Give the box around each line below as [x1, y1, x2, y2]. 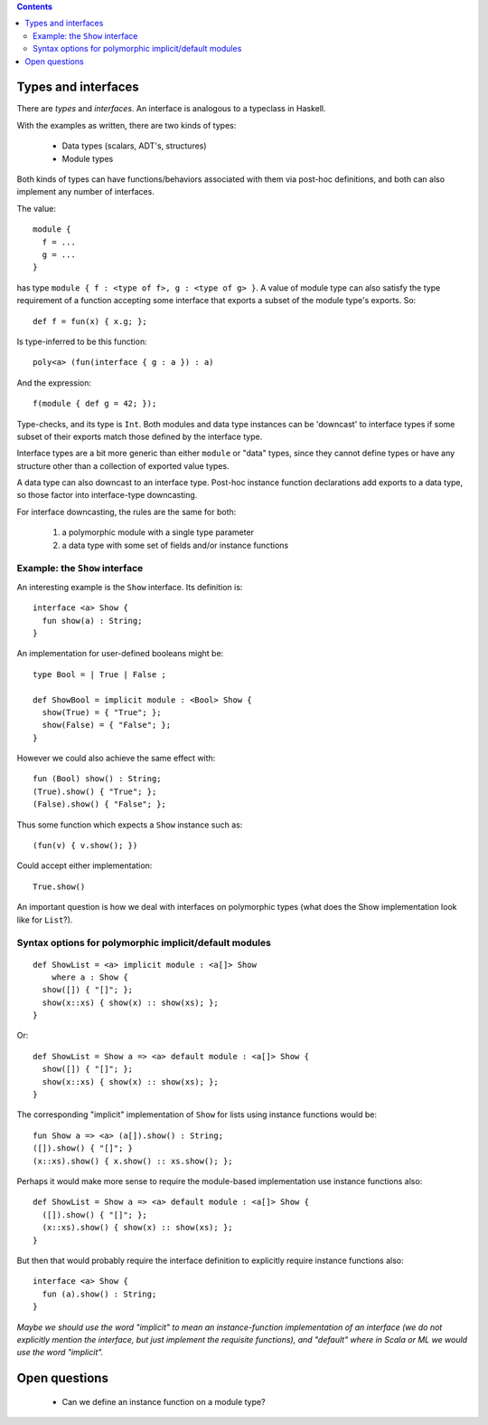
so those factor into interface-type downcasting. [16, 490, 198, 501]
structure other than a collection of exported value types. [16, 460, 230, 471]
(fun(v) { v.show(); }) [33, 840, 138, 851]
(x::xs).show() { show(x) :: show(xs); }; [42, 1222, 234, 1233]
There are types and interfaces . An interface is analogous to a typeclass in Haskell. [16, 103, 326, 114]
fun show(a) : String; [42, 616, 143, 626]
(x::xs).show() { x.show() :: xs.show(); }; [33, 1155, 234, 1166]
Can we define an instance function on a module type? [61, 1396, 266, 1407]
